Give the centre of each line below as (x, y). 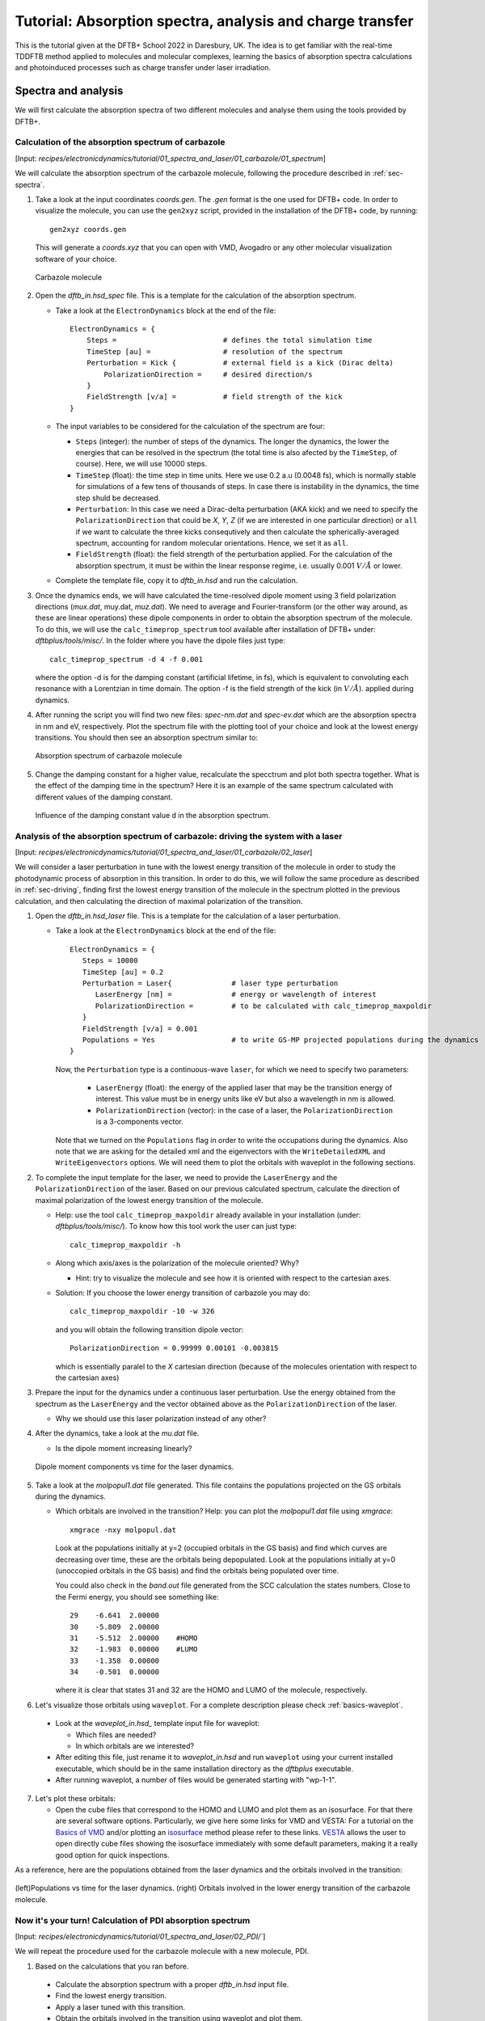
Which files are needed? (116, 1735)
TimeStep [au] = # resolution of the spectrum (214, 351)
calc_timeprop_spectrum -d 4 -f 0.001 (127, 659)
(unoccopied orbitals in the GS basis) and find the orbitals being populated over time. (197, 1570)
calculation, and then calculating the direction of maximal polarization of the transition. (159, 901)
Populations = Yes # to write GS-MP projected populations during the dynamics (280, 1040)
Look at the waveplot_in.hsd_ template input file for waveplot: (158, 1724)
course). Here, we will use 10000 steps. (141, 464)
